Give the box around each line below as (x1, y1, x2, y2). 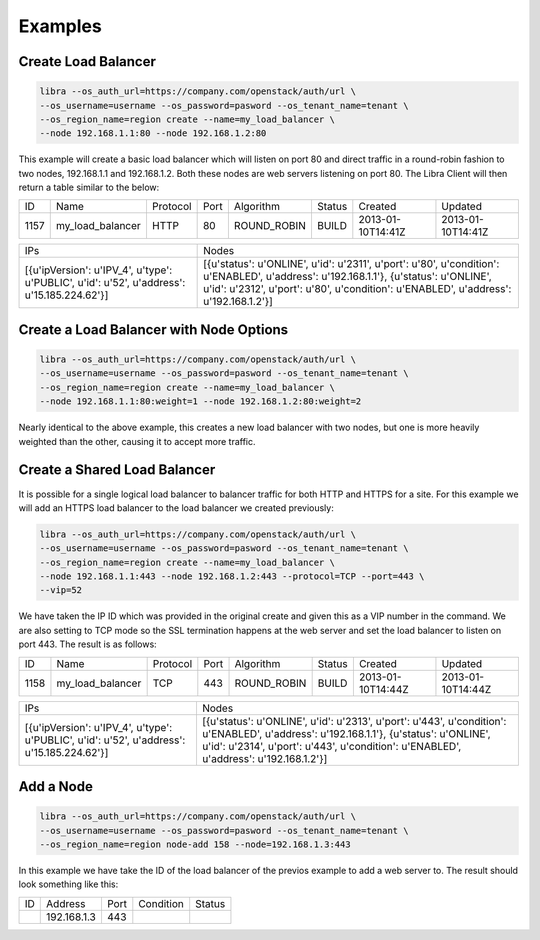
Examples (18, 15, 102, 37)
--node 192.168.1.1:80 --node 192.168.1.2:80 (39, 128, 267, 139)
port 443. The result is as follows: (18, 638, 157, 650)
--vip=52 (39, 585, 83, 596)
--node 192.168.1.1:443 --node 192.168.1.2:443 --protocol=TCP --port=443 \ (39, 571, 425, 582)
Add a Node (18, 778, 94, 795)
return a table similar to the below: (18, 181, 160, 194)
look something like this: (18, 878, 119, 890)
